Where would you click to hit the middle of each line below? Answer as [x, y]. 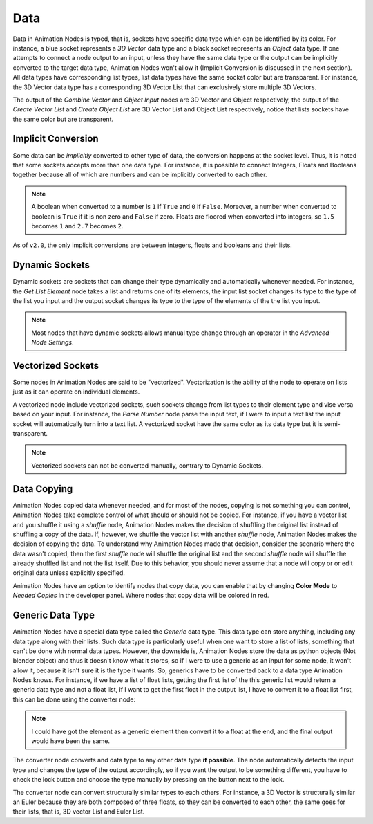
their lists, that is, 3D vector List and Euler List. [79, 812]
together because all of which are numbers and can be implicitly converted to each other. [140, 175]
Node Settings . [52, 342]
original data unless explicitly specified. [69, 573]
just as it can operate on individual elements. [76, 392]
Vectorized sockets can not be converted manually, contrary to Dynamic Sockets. [147, 465]
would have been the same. [71, 741]
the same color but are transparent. [63, 119]
